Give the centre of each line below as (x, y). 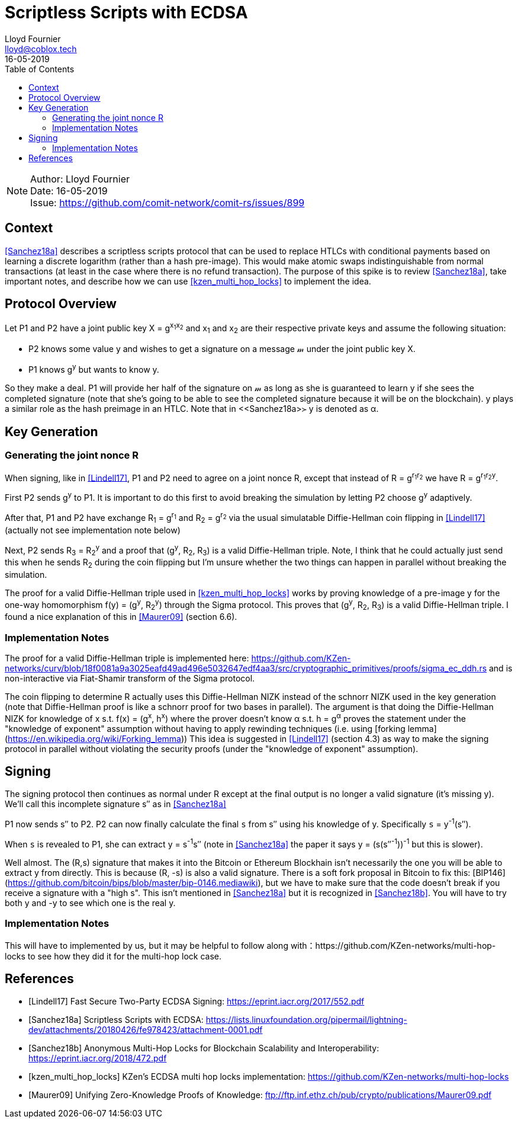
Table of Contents (40, 69)
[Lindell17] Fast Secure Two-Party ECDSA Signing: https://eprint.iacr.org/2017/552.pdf (197, 1002)
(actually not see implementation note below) (93, 530)
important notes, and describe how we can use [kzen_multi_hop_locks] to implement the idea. (188, 281)
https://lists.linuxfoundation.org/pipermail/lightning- (306, 1020)
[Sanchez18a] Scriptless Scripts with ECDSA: (116, 1020)
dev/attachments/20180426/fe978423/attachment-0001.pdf (146, 1030)
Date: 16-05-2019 (69, 191)
